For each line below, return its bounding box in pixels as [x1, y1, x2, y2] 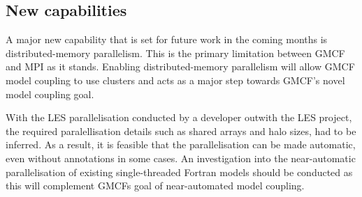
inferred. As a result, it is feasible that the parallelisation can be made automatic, [6, 137, 356, 152]
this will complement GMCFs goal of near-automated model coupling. [6, 178, 305, 193]
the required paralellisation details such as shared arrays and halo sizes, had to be [6, 123, 356, 138]
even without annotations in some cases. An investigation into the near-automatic [6, 150, 356, 165]
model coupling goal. [6, 86, 94, 101]
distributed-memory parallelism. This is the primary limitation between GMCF [6, 45, 345, 60]
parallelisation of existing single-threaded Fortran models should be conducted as [6, 164, 353, 179]
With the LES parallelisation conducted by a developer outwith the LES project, [6, 110, 352, 125]
